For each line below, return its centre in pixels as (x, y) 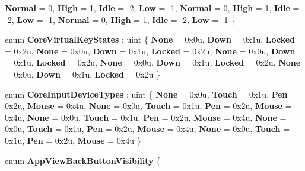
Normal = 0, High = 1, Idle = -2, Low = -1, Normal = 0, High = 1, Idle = (152, 8)
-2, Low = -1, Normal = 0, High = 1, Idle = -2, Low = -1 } (120, 19)
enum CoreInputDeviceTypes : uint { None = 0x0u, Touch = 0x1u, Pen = (151, 94)
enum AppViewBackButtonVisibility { (83, 160)
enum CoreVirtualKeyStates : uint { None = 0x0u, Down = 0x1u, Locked (150, 39)
